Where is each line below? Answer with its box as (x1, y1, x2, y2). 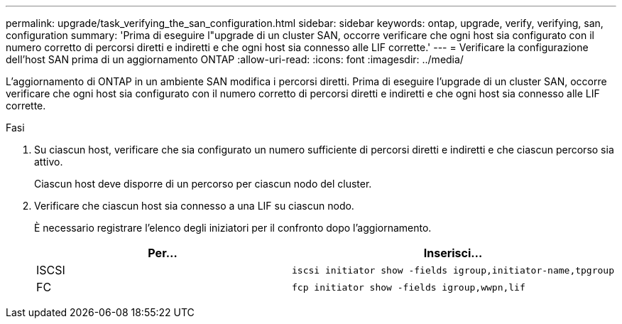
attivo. (34, 156, 63, 168)
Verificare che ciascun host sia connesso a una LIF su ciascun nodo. (34, 200, 354, 212)
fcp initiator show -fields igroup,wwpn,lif (292, 281, 525, 293)
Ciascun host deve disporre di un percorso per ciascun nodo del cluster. (34, 178, 372, 190)
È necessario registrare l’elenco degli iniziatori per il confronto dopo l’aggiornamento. (34, 222, 432, 234)
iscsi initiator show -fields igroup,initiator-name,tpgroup (292, 264, 614, 276)
